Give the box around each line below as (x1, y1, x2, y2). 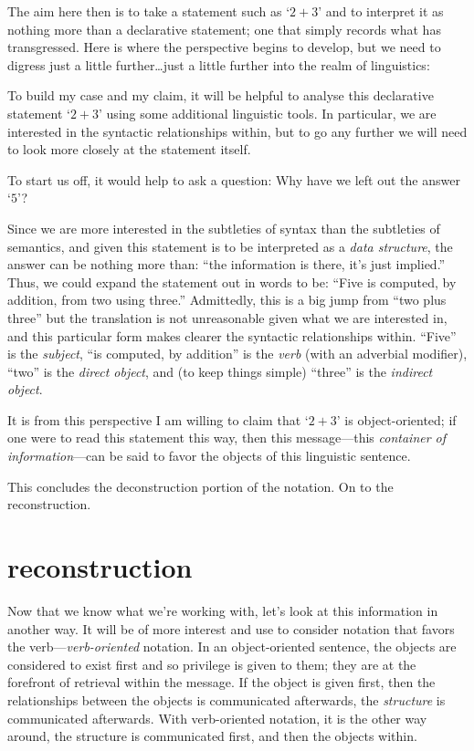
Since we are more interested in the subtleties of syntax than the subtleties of (7, 218, 440, 237)
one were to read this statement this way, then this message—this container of (7, 428, 447, 447)
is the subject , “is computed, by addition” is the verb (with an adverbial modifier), (7, 344, 468, 363)
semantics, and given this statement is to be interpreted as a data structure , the (7, 236, 453, 256)
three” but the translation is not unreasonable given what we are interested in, (7, 308, 448, 327)
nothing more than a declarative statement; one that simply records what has (7, 19, 441, 38)
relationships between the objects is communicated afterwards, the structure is (7, 690, 446, 709)
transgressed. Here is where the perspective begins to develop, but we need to (7, 37, 441, 57)
